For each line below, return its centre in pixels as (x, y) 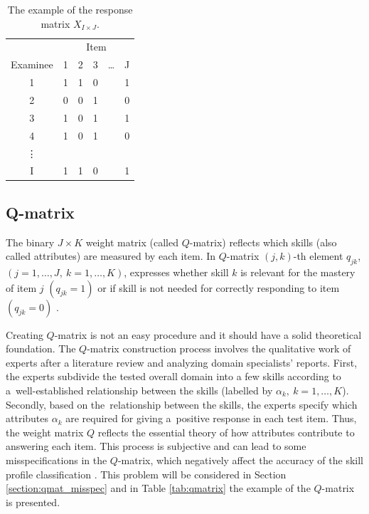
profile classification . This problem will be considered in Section (146, 474)
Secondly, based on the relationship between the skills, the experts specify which (182, 404)
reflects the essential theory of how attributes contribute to (226, 432)
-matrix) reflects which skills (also (263, 242)
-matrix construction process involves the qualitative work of (219, 348)
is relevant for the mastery (298, 272)
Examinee (32, 64)
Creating (25, 334)
